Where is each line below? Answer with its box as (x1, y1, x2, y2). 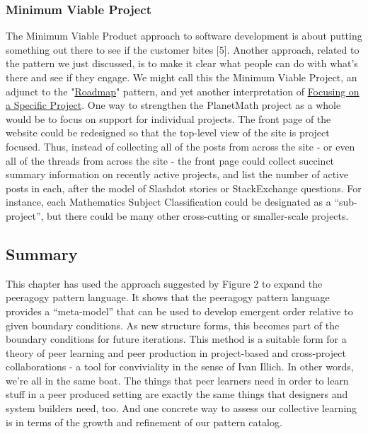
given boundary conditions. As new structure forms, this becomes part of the (6, 317, 340, 332)
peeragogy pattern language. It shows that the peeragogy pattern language (6, 290, 330, 305)
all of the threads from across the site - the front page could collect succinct (6, 153, 335, 168)
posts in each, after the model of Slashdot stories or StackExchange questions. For (6, 180, 362, 195)
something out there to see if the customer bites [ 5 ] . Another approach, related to (6, 42, 360, 57)
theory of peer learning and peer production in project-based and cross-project (6, 345, 346, 360)
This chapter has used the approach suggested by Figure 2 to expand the (6, 276, 323, 291)
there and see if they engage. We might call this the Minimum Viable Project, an (6, 70, 357, 84)
